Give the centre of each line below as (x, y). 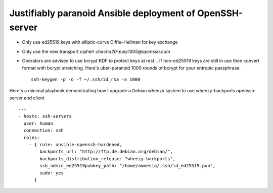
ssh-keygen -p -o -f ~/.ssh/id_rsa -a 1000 (86, 79)
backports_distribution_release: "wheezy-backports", (108, 158)
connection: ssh (44, 131)
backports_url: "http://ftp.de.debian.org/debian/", (106, 152)
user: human (38, 123)
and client (34, 98)
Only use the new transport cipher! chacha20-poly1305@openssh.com (96, 51)
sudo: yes (52, 173)
